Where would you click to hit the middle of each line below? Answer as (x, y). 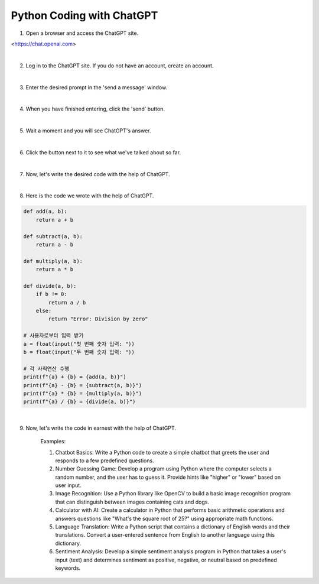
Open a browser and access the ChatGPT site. (82, 33)
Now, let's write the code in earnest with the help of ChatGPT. (101, 428)
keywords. (68, 568)
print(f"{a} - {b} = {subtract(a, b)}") (82, 385)
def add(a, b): (45, 212)
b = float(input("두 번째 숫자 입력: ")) (79, 352)
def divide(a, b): (50, 286)
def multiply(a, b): (53, 261)
